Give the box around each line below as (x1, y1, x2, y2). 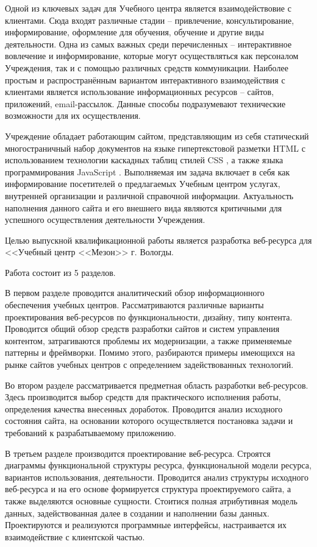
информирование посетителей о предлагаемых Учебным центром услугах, (5, 177, 280, 190)
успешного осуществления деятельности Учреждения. (5, 213, 205, 226)
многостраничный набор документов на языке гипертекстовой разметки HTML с (5, 141, 305, 154)
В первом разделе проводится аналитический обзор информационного (5, 286, 265, 299)
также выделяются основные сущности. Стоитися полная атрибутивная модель (5, 494, 297, 507)
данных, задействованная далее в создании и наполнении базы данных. (5, 506, 269, 519)
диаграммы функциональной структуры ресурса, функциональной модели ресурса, (5, 459, 312, 471)
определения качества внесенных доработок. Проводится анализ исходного (5, 402, 283, 415)
